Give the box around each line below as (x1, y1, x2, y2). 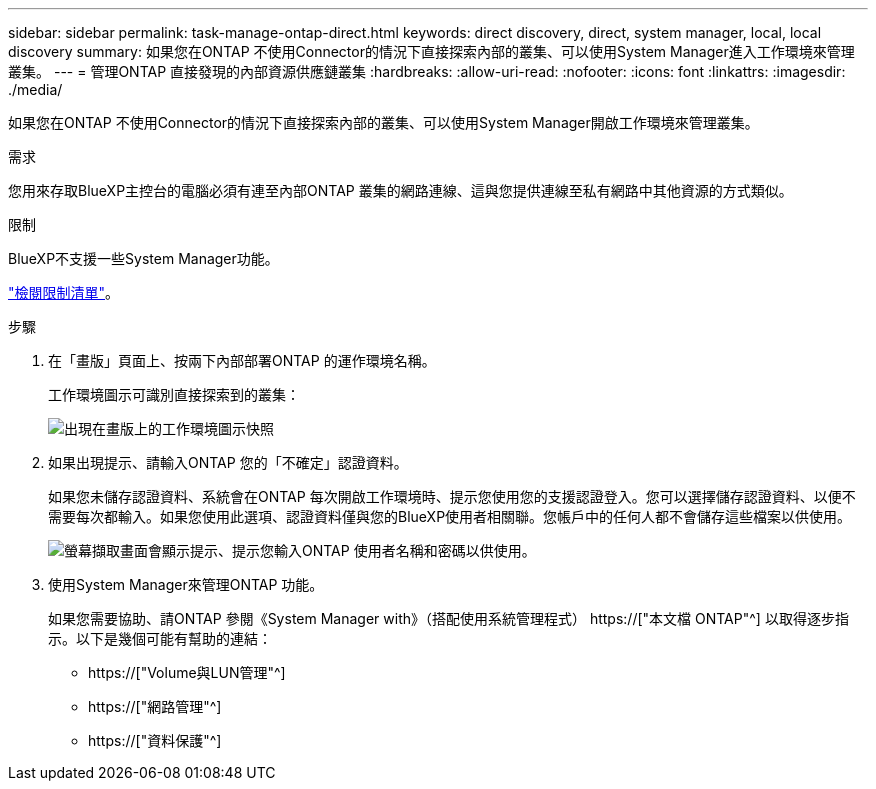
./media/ (8, 81, 63, 98)
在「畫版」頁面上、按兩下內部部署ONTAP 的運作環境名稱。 (48, 352, 436, 369)
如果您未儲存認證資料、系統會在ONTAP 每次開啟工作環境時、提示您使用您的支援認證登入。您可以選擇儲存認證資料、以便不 (48, 488, 856, 505)
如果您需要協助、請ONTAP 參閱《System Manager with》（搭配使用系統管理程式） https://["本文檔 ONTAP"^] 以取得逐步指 (48, 610, 849, 627)
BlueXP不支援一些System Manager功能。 (8, 250, 279, 267)
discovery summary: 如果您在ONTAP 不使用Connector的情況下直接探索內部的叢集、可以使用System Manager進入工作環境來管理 (8, 43, 855, 60)
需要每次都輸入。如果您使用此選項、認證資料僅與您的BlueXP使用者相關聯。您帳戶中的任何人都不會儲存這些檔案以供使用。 (48, 508, 852, 525)
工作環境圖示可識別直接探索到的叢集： (48, 386, 300, 403)
